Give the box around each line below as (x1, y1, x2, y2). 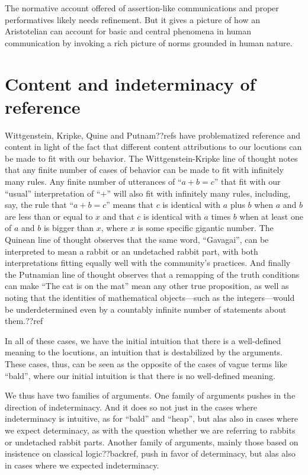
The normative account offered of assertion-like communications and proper (5, 2, 279, 14)
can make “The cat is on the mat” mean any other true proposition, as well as (5, 280, 289, 292)
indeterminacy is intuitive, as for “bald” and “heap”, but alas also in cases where (5, 412, 298, 425)
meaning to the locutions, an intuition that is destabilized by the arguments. (5, 346, 283, 358)
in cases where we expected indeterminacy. (5, 458, 159, 471)
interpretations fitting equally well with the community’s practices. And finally (5, 256, 291, 269)
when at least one (239, 210, 303, 222)
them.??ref (5, 314, 43, 327)
